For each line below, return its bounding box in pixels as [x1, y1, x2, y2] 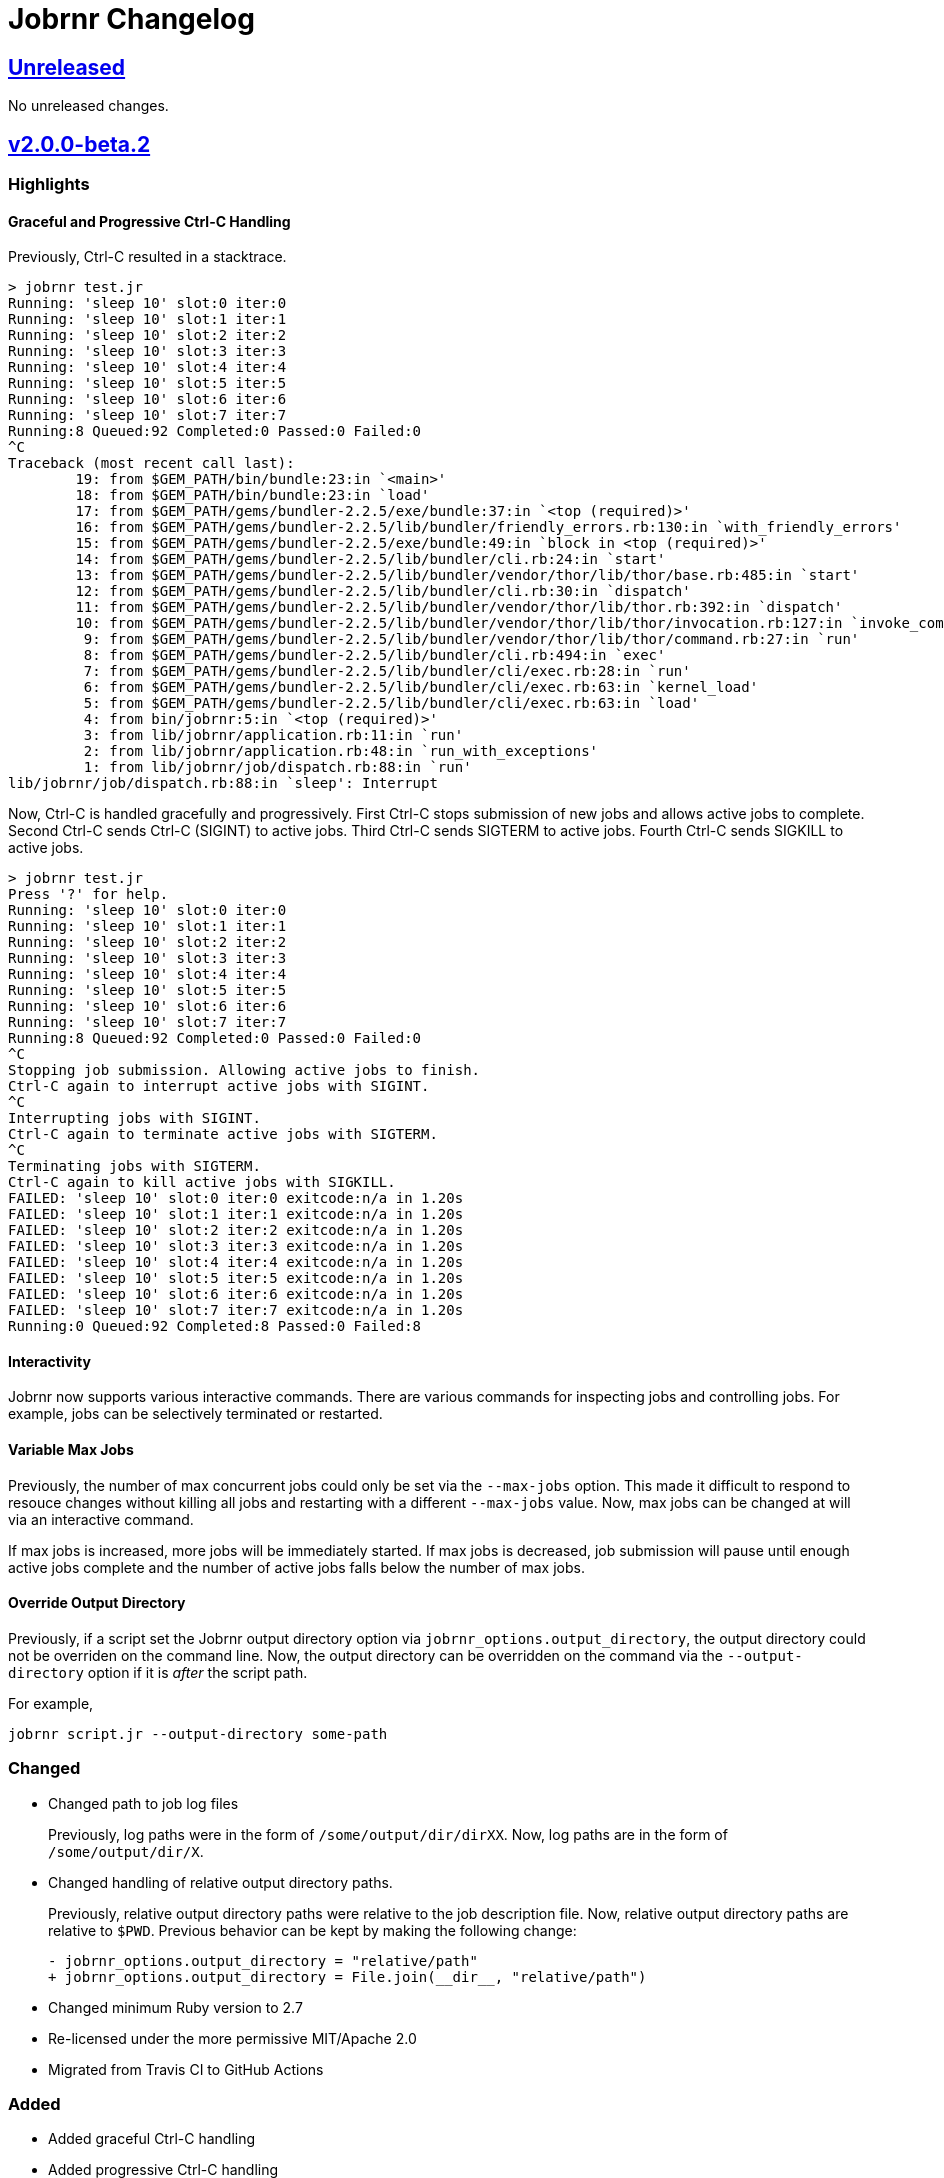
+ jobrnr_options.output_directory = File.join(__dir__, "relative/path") [48, 1968, 647, 1985]
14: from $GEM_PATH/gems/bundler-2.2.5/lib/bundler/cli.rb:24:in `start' [75, 551, 666, 568]
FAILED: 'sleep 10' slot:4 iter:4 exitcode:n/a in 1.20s [8, 1254, 464, 1271]
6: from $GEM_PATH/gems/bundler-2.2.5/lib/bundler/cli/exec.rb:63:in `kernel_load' [83, 679, 759, 696]
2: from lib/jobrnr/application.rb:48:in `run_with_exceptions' [83, 743, 599, 760]
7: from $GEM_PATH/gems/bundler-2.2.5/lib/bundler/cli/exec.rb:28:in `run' [83, 663, 691, 680]
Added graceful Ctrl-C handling [48, 2130, 256, 2148]
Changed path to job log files [48, 1794, 239, 1812]
